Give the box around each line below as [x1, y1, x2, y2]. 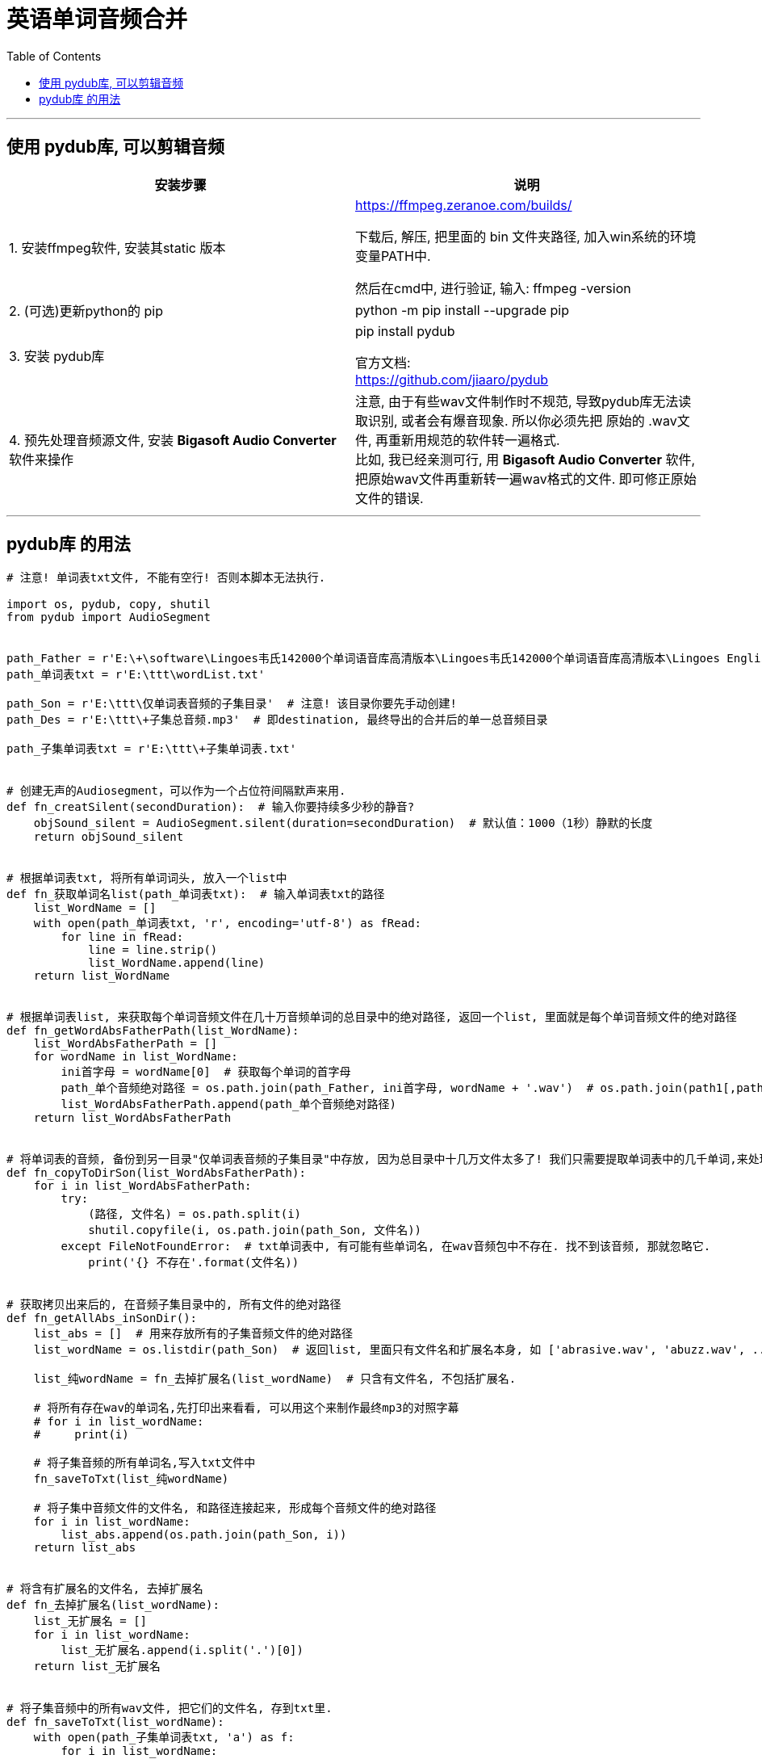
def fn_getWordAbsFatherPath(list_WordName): [6, 1024, 299, 1038]
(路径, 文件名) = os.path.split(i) [88, 1207, 302, 1221]
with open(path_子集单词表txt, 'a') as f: [33, 1731, 295, 1744]
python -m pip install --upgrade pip [355, 301, 570, 318]
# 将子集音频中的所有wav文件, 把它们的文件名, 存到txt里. [6, 1702, 333, 1715]
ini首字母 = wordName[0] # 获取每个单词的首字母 [61, 1065, 351, 1079]
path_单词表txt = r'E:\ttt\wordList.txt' [6, 668, 266, 682]
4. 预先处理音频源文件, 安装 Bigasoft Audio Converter [9, 431, 337, 448]
